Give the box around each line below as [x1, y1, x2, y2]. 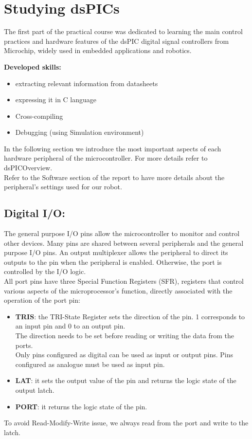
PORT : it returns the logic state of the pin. [15, 401, 147, 411]
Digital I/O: [4, 205, 65, 220]
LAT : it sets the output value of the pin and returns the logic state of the [15, 375, 236, 385]
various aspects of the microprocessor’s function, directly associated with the [4, 285, 233, 295]
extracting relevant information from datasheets [15, 78, 158, 88]
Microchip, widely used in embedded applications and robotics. [4, 45, 192, 55]
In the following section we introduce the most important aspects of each [4, 143, 221, 153]
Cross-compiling [15, 110, 63, 121]
